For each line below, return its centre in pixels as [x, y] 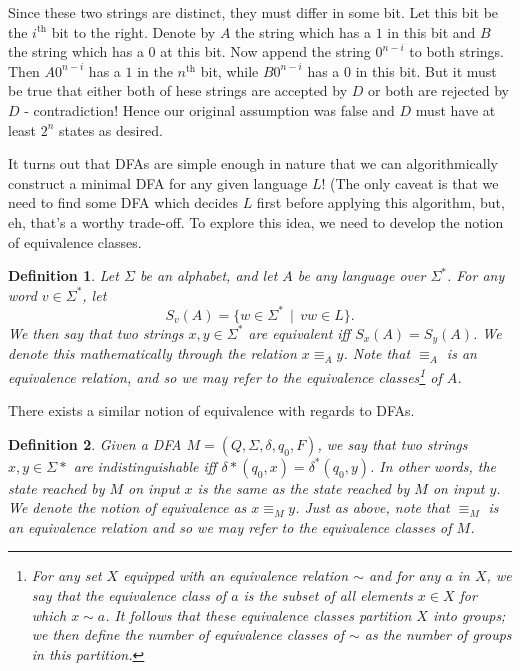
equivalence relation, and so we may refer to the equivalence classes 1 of [225, 375]
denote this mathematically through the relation [152, 353]
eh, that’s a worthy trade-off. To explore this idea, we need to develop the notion [256, 221]
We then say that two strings [96, 332]
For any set [66, 575]
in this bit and [431, 31]
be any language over [361, 275]
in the [155, 70]
